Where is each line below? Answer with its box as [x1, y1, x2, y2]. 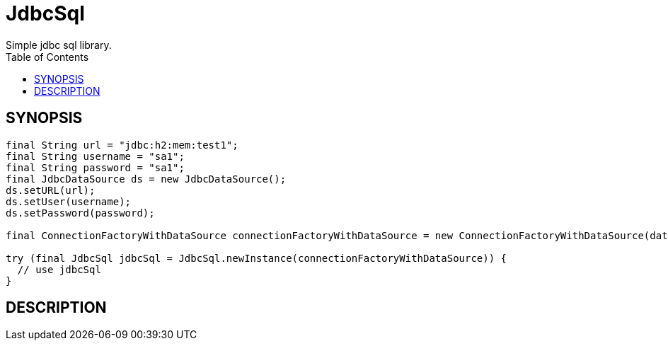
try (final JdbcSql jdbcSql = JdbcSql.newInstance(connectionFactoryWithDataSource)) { [6, 252, 507, 264]
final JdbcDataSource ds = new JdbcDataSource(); [6, 173, 287, 185]
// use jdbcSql [17, 263, 101, 275]
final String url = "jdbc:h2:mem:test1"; [6, 139, 238, 151]
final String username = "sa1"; [6, 150, 185, 162]
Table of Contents [6, 50, 89, 63]
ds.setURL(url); [6, 184, 96, 196]
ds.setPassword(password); [6, 207, 155, 219]
